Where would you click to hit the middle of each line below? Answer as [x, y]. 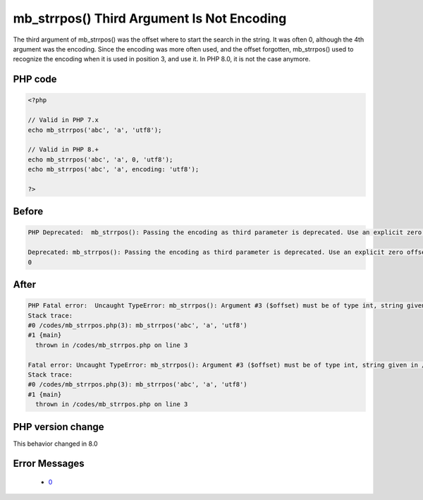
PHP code [35, 79]
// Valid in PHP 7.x [63, 120]
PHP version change [59, 427]
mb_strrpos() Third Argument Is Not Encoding [150, 18]
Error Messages [49, 464]
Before [28, 212]
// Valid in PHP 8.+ [63, 150]
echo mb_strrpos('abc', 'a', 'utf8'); [95, 130]
